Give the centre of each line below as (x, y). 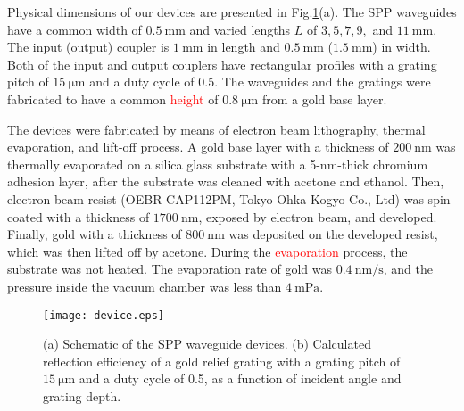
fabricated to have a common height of (113, 99)
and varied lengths (240, 29)
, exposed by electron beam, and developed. (318, 216)
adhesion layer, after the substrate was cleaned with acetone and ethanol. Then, (226, 181)
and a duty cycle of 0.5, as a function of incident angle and (240, 378)
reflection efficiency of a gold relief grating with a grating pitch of (222, 361)
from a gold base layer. (324, 99)
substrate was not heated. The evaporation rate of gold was (170, 269)
